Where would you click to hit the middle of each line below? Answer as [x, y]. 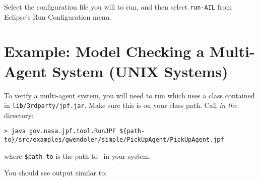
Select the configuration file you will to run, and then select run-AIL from [118, 7]
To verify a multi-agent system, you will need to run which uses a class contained [129, 95]
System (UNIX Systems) [140, 71]
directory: [19, 115]
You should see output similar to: [56, 173]
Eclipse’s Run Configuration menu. [58, 16]
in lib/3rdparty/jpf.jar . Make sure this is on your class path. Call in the [121, 105]
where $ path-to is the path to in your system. [78, 156]
